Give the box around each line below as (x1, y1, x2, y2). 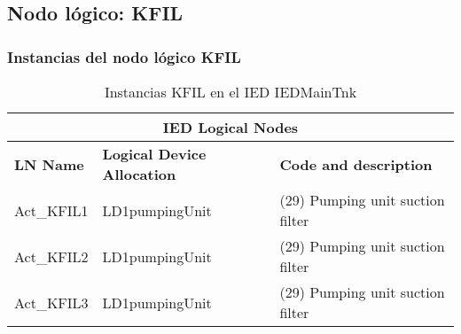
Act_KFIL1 (14, 199, 89, 221)
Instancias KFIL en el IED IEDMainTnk (104, 82, 357, 102)
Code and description (279, 153, 433, 175)
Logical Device (102, 144, 207, 164)
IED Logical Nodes (162, 117, 299, 137)
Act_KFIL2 (14, 245, 89, 267)
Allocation (102, 164, 176, 184)
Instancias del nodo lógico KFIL (7, 45, 241, 67)
